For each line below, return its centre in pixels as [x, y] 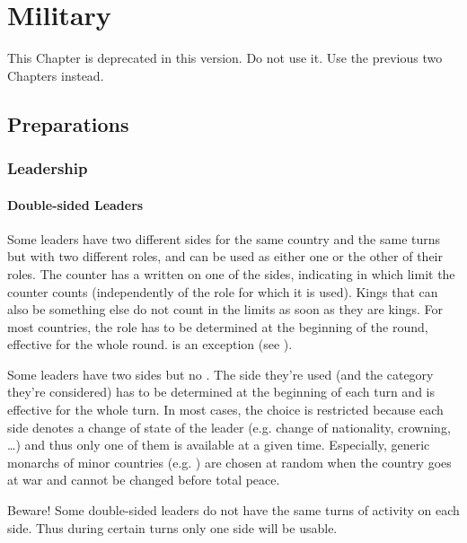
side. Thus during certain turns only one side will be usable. [172, 527]
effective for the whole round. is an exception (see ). [150, 344]
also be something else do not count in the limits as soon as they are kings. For [225, 309]
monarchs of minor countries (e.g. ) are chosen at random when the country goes [229, 462]
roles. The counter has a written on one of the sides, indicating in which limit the [231, 273]
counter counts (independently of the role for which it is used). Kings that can [223, 291]
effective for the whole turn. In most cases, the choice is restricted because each [225, 410]
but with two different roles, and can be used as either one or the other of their [225, 256]
